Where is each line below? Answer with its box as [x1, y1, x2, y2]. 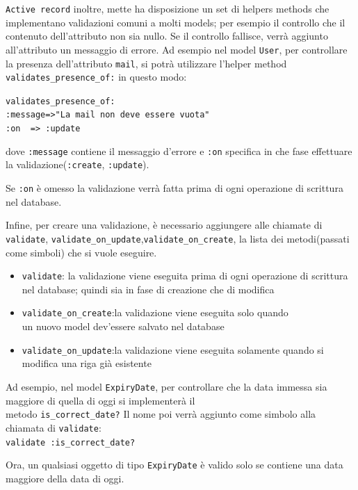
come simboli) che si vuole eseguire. [6, 245, 157, 259]
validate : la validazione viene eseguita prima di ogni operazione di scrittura [22, 268, 348, 283]
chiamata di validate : [6, 420, 101, 434]
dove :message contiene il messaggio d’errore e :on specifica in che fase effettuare [6, 143, 352, 158]
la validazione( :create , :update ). [6, 157, 149, 172]
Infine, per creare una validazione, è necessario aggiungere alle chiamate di [6, 218, 323, 232]
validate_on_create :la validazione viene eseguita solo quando [22, 305, 288, 320]
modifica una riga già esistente [22, 356, 152, 370]
